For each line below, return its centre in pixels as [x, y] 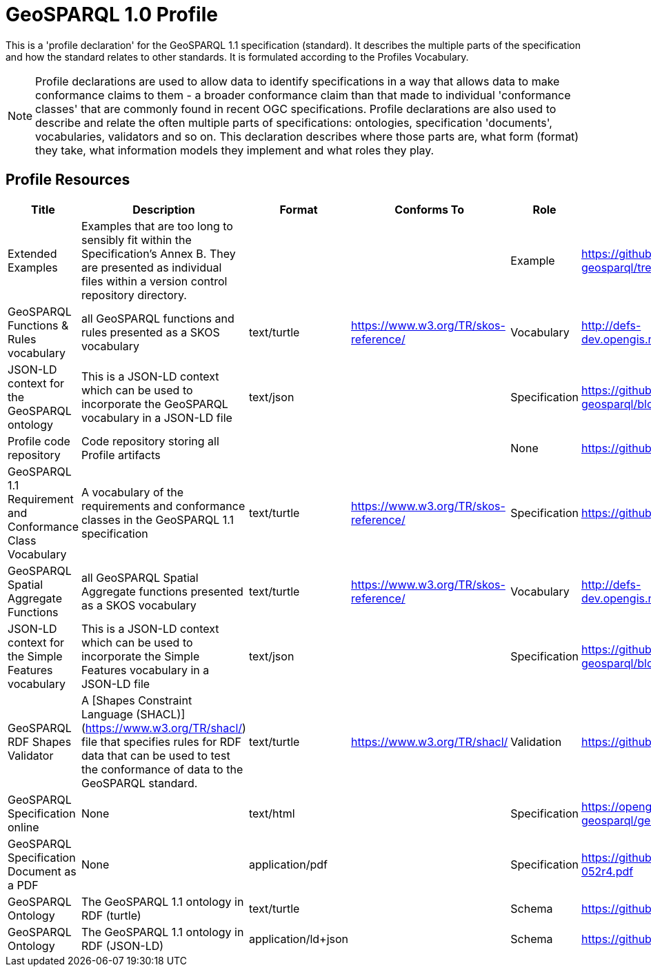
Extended [32, 253]
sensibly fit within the [136, 240]
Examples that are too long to [157, 226]
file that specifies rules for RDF [161, 741]
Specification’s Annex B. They [158, 253]
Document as [42, 871]
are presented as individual [151, 267]
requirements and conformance [163, 506]
